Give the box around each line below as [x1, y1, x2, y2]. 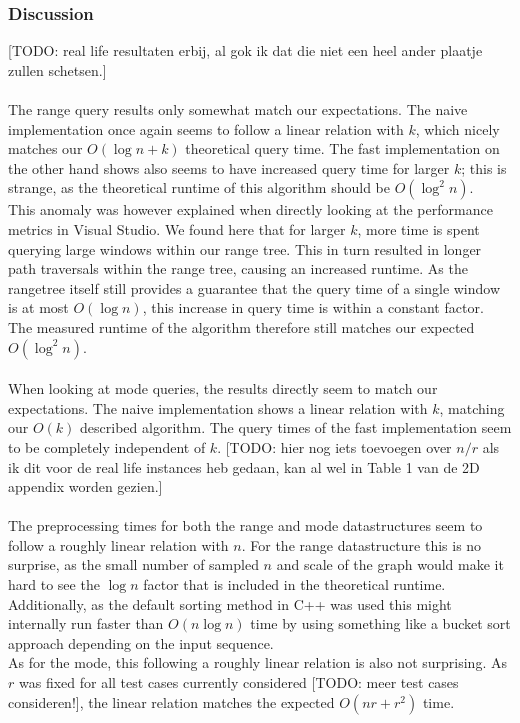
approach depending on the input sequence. [8, 632, 274, 653]
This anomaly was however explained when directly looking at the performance [8, 199, 493, 220]
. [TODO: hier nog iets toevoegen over [217, 436, 452, 457]
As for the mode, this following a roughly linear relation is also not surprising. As [8, 652, 507, 673]
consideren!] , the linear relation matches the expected [8, 691, 335, 712]
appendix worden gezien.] [8, 476, 163, 497]
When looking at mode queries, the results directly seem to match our [8, 378, 438, 399]
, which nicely [415, 118, 500, 139]
